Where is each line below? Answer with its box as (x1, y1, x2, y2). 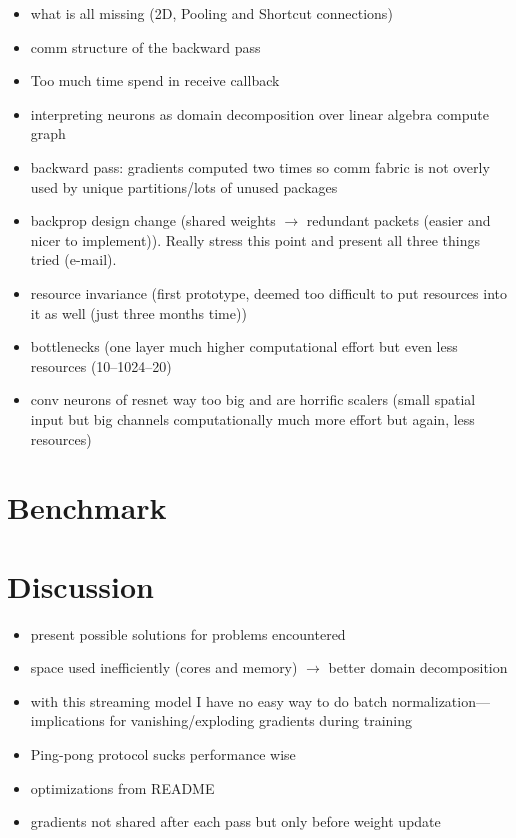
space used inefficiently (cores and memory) (30, 657, 298, 678)
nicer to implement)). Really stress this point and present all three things (30, 229, 480, 250)
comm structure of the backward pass (30, 36, 261, 57)
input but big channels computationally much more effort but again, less (30, 408, 475, 429)
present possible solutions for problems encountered (30, 623, 346, 644)
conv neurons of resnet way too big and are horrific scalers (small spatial (30, 389, 476, 410)
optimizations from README (30, 777, 215, 798)
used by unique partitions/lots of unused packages (30, 176, 338, 197)
